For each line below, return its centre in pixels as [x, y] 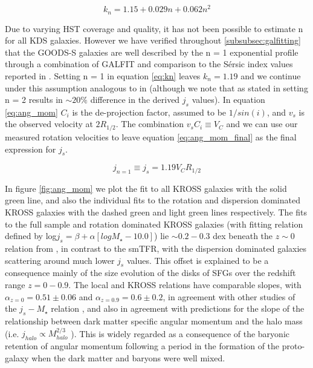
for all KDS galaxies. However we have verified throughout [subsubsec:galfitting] [153, 40]
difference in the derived [135, 100]
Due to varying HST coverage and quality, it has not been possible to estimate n [154, 28]
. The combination [150, 124]
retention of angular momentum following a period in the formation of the [142, 346]
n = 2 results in [34, 100]
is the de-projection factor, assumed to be [149, 112]
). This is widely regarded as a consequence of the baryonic [180, 333]
